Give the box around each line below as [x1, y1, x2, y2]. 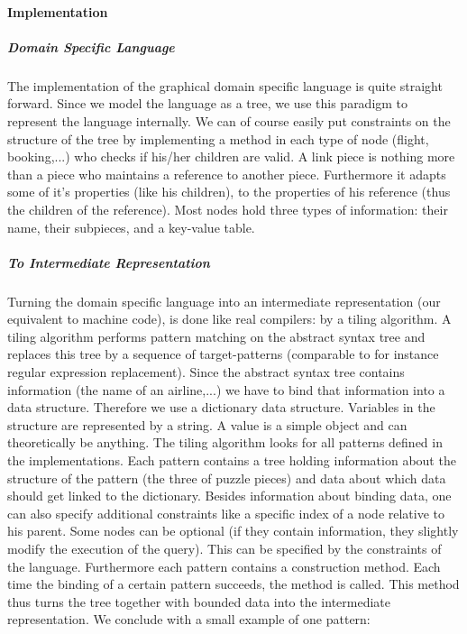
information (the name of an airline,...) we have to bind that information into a [7, 380, 445, 399]
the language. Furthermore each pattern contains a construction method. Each [7, 556, 441, 575]
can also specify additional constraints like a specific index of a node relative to [7, 503, 445, 522]
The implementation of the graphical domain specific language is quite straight [7, 76, 443, 95]
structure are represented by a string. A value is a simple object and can [7, 415, 407, 434]
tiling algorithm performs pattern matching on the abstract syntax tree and [7, 326, 426, 345]
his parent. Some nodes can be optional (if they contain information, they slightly [7, 521, 459, 540]
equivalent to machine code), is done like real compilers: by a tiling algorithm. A [7, 309, 452, 328]
